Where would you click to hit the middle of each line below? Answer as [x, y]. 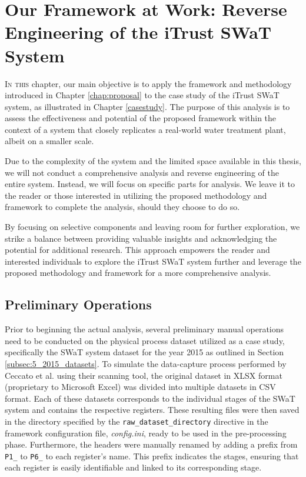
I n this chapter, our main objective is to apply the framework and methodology [148, 83]
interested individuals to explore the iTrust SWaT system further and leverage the [153, 261]
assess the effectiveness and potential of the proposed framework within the [141, 118]
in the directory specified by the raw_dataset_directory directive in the [137, 421]
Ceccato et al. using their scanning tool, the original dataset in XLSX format [144, 375]
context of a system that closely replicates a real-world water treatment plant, [145, 129]
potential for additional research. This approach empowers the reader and [137, 250]
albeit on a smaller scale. [49, 141]
